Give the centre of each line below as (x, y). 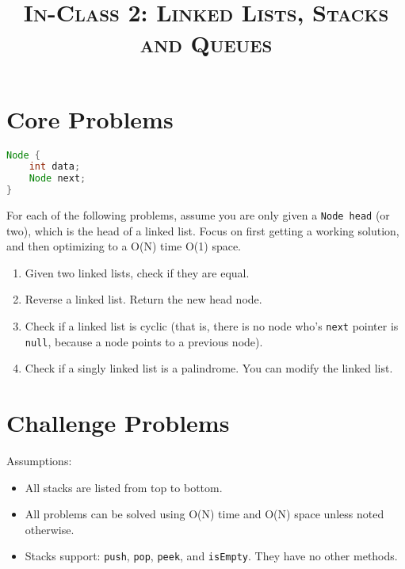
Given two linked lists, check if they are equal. (137, 272)
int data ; (55, 167)
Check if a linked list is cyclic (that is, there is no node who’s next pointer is (212, 326)
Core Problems (90, 118)
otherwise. (50, 529)
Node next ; (57, 179)
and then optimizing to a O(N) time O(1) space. (124, 246)
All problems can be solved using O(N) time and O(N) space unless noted (204, 514)
